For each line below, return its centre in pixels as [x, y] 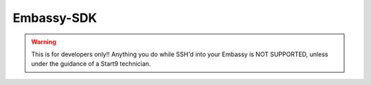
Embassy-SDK [55, 18]
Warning [44, 42]
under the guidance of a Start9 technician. [91, 64]
